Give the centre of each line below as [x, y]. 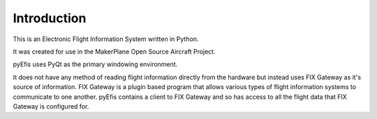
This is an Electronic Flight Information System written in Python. [106, 39]
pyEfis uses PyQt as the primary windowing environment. [95, 64]
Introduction [50, 18]
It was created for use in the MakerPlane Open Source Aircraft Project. [114, 51]
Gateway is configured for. [51, 106]
